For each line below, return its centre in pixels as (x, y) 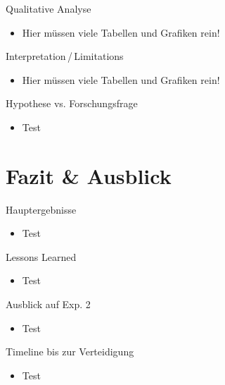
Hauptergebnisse (41, 209)
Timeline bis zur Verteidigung (70, 352)
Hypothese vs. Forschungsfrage (72, 103)
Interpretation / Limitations (65, 56)
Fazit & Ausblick (89, 175)
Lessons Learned (41, 256)
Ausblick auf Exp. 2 (48, 304)
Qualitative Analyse (49, 8)
